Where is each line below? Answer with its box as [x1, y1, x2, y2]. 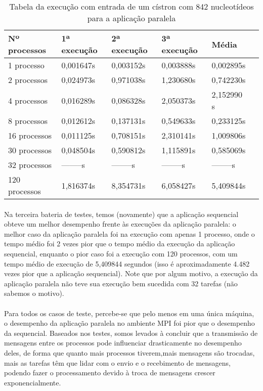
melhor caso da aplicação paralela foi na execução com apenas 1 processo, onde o [4, 228, 255, 239]
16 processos [8, 129, 52, 141]
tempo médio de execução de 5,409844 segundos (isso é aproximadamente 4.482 [4, 258, 250, 269]
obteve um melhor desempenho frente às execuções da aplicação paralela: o [4, 219, 236, 229]
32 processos [8, 159, 52, 170]
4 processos [8, 94, 48, 106]
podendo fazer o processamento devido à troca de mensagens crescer [4, 367, 215, 378]
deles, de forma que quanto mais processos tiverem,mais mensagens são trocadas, [4, 347, 255, 358]
